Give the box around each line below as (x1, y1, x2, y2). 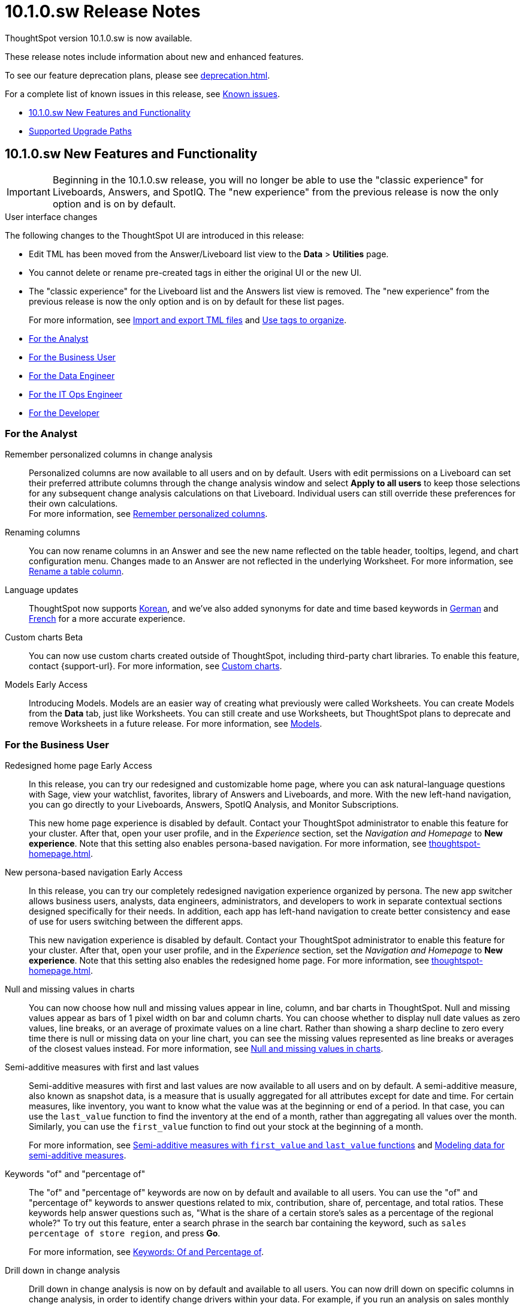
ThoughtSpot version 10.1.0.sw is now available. (5, 32, 192, 43)
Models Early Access (5, 679, 88, 690)
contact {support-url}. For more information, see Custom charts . (29, 661, 282, 672)
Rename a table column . (29, 566, 124, 577)
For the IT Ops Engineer (29, 389, 123, 399)
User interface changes (5, 211, 98, 222)
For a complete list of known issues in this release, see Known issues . (5, 88, 280, 99)
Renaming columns (5, 527, 80, 538)
